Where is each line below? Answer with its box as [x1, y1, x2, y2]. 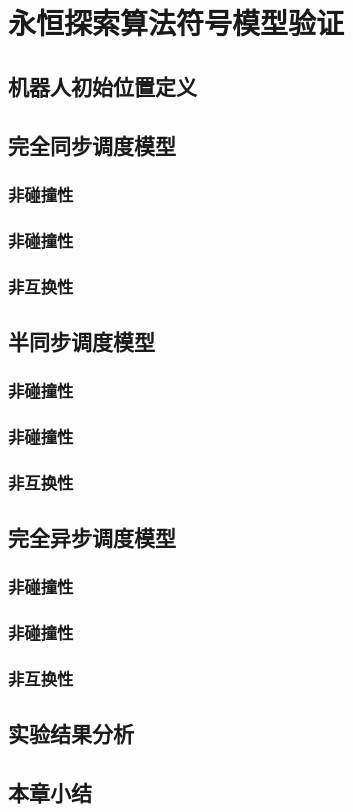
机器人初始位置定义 [8, 70, 197, 101]
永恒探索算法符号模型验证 [8, 2, 345, 43]
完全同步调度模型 [8, 129, 176, 160]
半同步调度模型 [8, 325, 155, 356]
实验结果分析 [8, 718, 134, 749]
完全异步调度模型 [8, 522, 176, 553]
